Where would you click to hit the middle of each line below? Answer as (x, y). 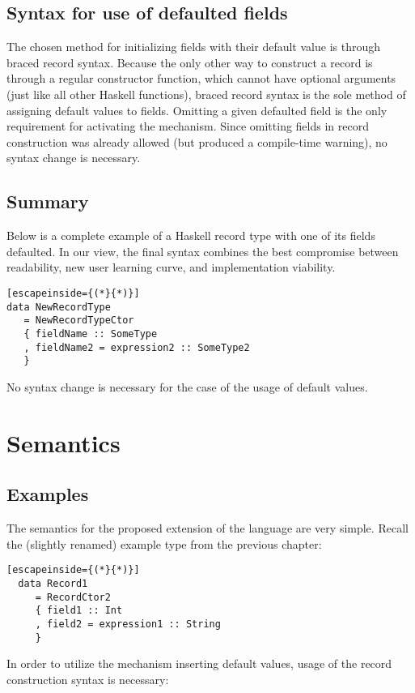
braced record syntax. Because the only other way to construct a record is (190, 62)
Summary (48, 201)
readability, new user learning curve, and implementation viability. (171, 267)
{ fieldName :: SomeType (91, 334)
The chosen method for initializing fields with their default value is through (193, 47)
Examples (48, 494)
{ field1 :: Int (79, 611)
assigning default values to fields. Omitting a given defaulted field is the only (197, 110)
